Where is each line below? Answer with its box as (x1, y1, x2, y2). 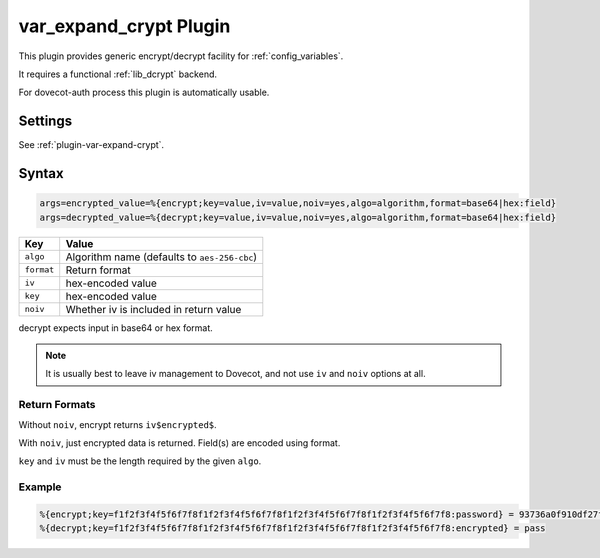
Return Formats (18, 398, 96, 412)
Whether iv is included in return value (65, 302, 242, 316)
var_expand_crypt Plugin (18, 15, 231, 37)
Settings (18, 113, 73, 130)
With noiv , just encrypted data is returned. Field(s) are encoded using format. (18, 436, 341, 449)
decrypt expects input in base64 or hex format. (18, 321, 214, 334)
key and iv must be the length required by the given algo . (18, 455, 262, 467)
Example (18, 480, 62, 494)
